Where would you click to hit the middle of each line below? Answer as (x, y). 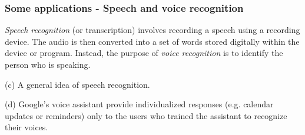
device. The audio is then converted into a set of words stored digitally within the (152, 41)
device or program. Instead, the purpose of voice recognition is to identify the (144, 53)
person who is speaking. (48, 64)
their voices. (26, 127)
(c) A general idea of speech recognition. (77, 84)
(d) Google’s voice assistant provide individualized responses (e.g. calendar (139, 104)
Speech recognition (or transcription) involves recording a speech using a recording (152, 30)
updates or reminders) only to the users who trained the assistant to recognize (146, 115)
